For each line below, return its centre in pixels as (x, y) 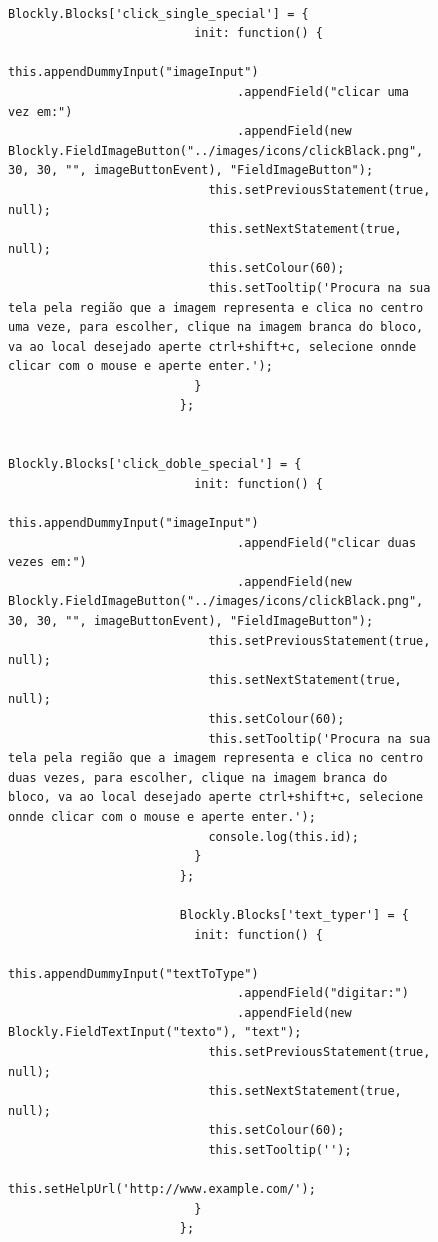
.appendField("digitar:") (323, 993)
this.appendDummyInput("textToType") (133, 973)
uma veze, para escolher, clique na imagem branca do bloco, (216, 327)
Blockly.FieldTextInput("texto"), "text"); (155, 1032)
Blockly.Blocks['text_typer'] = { (294, 914)
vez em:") (40, 111)
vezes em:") (47, 562)
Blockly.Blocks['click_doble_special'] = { (155, 464)
